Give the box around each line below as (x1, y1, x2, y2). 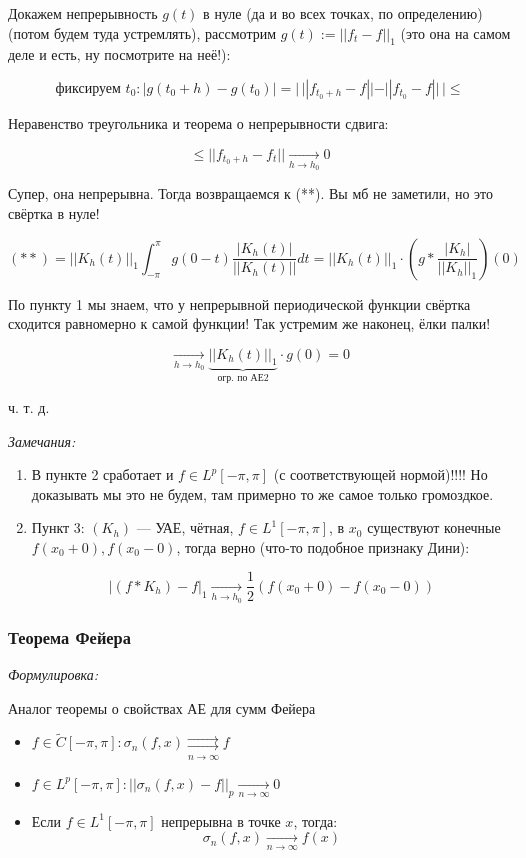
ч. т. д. (8, 396, 50, 417)
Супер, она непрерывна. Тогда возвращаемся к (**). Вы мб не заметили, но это (8, 183, 493, 204)
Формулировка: (8, 663, 99, 684)
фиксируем (55, 81, 121, 96)
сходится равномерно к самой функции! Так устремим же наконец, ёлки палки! (8, 313, 491, 334)
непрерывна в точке (161, 810, 281, 831)
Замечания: (8, 430, 76, 451)
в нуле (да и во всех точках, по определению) (203, 3, 483, 23)
